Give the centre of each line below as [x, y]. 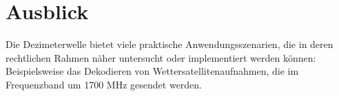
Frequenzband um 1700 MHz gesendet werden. [104, 84]
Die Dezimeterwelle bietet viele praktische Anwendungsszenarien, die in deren [169, 44]
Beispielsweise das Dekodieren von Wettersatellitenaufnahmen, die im [152, 71]
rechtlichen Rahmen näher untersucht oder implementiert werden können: [161, 57]
